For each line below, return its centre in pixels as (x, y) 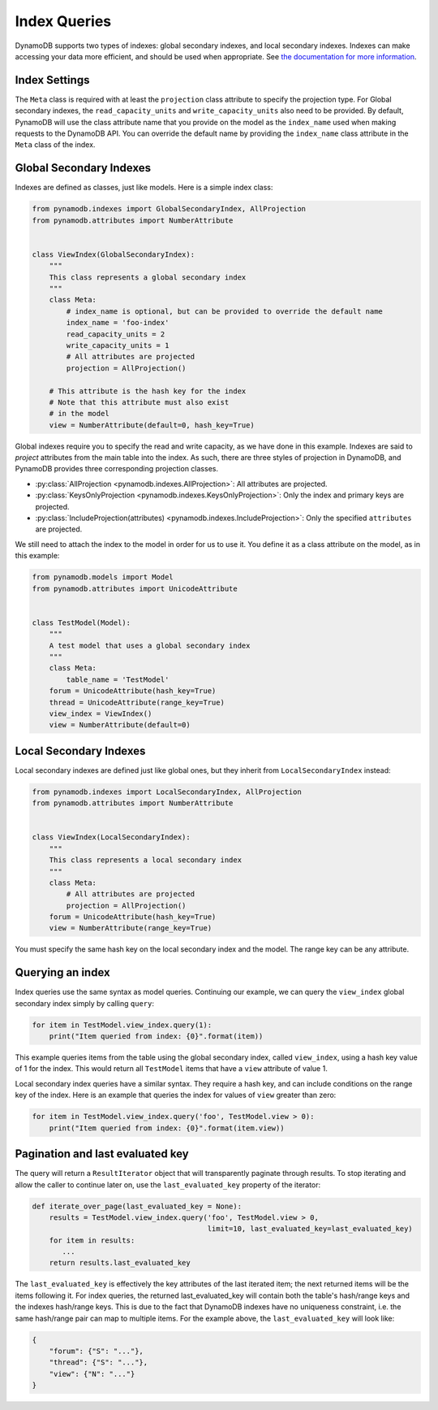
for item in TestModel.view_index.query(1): (122, 1025)
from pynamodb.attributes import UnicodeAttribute (135, 588)
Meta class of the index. (55, 145)
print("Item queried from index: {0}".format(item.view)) (167, 1128)
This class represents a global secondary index (148, 277)
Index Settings (52, 80)
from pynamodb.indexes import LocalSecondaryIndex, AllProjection (167, 792)
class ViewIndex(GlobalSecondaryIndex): (113, 254)
